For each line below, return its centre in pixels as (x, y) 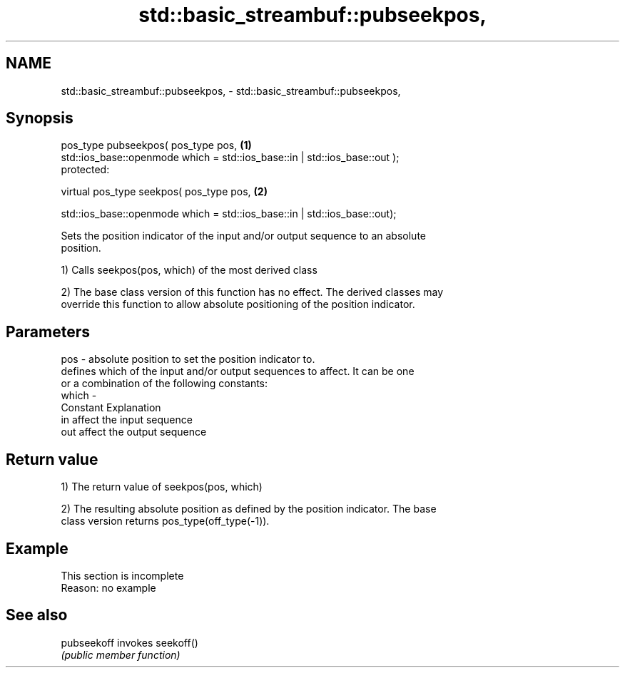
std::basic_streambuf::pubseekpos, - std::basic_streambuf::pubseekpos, (231, 91)
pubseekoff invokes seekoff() (129, 642)
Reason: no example (108, 587)
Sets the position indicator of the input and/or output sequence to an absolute (243, 236)
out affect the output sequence (134, 432)
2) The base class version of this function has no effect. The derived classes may (252, 292)
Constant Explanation (111, 408)
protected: (85, 170)
